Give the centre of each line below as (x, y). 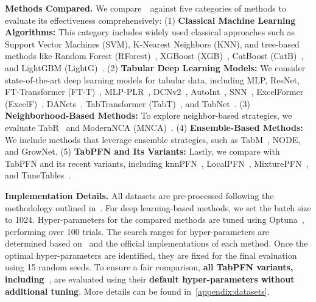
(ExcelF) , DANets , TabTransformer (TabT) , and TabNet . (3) (128, 103)
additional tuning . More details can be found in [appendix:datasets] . (137, 291)
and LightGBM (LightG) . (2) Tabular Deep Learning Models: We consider (155, 67)
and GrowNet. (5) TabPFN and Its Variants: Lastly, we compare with (142, 151)
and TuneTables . (38, 175)
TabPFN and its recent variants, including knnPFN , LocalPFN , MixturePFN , (157, 163)
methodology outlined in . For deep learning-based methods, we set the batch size (158, 207)
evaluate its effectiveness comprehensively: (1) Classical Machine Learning (150, 20)
